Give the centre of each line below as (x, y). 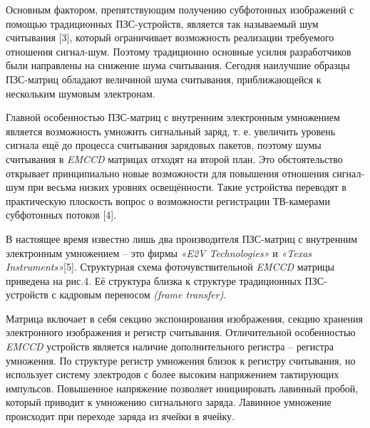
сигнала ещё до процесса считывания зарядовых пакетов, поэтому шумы (164, 145)
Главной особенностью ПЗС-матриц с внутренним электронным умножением (173, 117)
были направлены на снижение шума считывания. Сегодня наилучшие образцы (178, 65)
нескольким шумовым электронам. (81, 93)
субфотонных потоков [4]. (61, 215)
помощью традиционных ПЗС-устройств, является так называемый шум (162, 23)
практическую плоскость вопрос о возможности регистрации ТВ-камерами (168, 200)
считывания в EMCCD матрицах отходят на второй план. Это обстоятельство (174, 158)
